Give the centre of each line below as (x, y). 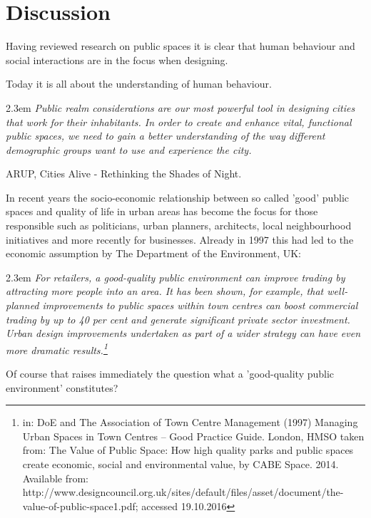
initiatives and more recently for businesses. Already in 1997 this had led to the (180, 239)
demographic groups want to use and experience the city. (129, 149)
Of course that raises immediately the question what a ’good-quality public (170, 374)
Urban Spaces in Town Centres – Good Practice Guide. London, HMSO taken (193, 436)
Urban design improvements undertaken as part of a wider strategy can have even (183, 333)
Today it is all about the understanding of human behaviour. (139, 84)
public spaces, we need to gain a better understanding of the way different (166, 136)
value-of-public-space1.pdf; (80, 506)
